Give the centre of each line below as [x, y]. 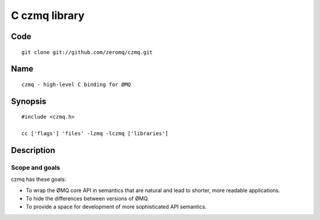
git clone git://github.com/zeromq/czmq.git [87, 52]
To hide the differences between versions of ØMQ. [87, 199]
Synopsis [29, 101]
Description [33, 150]
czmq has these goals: [39, 179]
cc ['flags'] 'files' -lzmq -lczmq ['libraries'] [95, 134]
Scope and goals [36, 167]
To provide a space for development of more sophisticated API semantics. [116, 207]
